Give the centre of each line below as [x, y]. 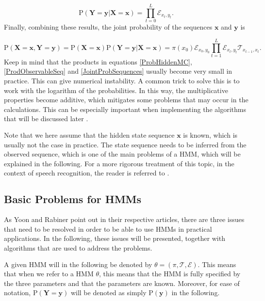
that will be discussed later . [46, 119]
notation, [17, 293]
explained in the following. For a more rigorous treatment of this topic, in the [119, 163]
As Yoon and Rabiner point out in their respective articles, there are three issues [124, 219]
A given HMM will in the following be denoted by [78, 264]
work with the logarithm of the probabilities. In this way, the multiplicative [116, 90]
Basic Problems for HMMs [73, 199]
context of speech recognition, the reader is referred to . [87, 173]
